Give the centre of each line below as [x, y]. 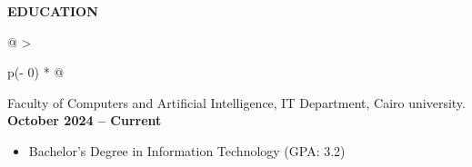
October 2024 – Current [85, 120]
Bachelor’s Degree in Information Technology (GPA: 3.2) [187, 150]
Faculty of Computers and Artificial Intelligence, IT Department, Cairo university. [236, 102]
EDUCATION [53, 11]
